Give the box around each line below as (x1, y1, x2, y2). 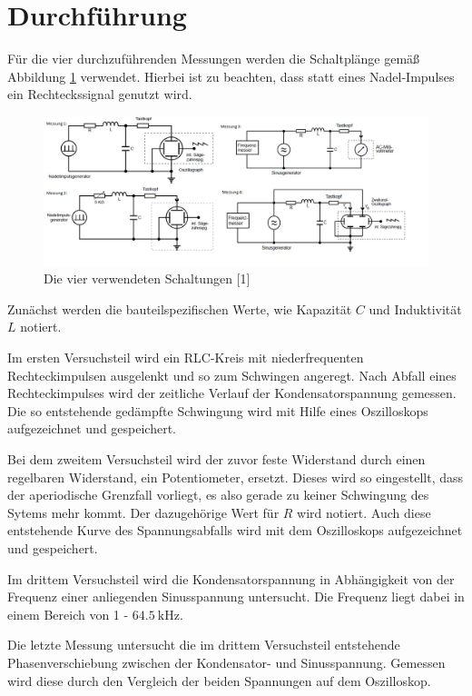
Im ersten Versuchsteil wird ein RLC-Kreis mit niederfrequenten (7, 348, 364, 367)
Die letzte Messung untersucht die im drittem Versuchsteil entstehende (7, 635, 400, 654)
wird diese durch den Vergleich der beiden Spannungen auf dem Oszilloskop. (7, 671, 431, 690)
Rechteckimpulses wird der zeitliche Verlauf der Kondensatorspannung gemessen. (7, 383, 457, 403)
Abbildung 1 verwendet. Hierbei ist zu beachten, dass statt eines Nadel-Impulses (7, 66, 455, 85)
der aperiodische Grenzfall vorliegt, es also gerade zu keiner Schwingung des (7, 485, 429, 504)
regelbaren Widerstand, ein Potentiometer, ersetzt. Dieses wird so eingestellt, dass (7, 467, 464, 486)
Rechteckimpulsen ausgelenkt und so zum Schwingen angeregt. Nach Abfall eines (7, 365, 457, 384)
